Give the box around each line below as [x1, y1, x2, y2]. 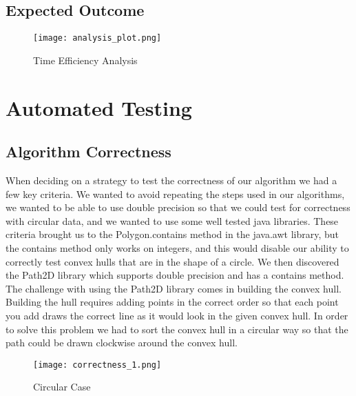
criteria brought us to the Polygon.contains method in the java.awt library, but [6, 227, 339, 241]
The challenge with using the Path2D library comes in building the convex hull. [6, 281, 342, 295]
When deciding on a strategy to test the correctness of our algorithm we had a [6, 173, 337, 188]
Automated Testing [6, 93, 192, 121]
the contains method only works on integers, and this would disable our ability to [6, 241, 349, 255]
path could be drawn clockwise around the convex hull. [6, 335, 238, 350]
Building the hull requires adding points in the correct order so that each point [6, 295, 339, 309]
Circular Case [33, 379, 91, 394]
